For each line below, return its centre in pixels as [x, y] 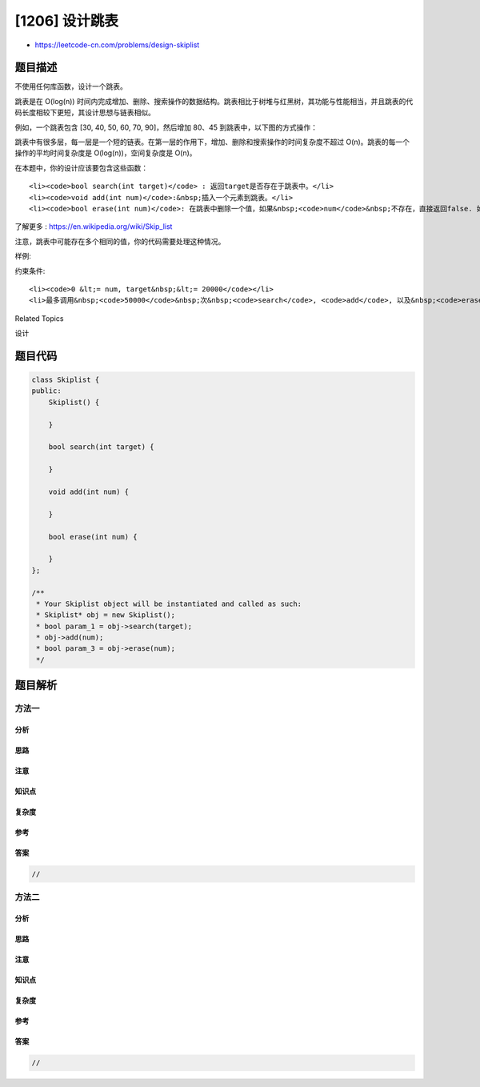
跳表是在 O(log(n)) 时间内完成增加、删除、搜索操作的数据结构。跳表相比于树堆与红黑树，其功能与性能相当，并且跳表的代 [214, 101]
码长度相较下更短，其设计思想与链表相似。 [85, 113]
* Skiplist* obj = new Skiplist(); [106, 615]
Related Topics [39, 318]
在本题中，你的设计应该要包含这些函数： [81, 167]
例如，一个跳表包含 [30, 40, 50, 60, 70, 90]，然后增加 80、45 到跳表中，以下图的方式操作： [166, 127]
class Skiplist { [66, 380]
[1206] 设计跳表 [67, 21]
